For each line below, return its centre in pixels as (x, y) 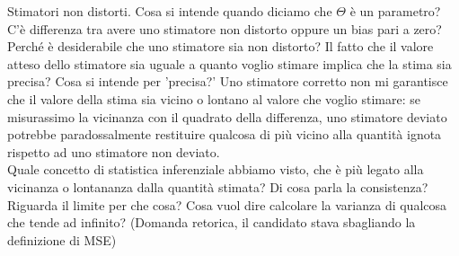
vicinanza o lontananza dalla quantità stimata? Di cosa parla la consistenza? (218, 186)
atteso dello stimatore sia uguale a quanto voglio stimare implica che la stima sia (229, 63)
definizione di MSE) (62, 239)
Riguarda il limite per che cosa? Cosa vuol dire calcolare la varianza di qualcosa (227, 204)
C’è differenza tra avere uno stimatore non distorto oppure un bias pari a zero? (225, 28)
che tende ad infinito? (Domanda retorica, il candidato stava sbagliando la (212, 222)
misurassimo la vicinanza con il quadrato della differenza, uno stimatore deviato (227, 116)
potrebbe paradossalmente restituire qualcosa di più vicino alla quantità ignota (225, 134)
